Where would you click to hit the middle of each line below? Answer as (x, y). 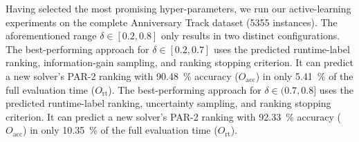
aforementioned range (51, 35)
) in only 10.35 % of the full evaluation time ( (120, 130)
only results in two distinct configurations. (250, 35)
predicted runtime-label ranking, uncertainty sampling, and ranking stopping (168, 103)
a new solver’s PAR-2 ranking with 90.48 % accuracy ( (122, 75)
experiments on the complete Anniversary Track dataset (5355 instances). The (172, 22)
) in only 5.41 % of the (304, 75)
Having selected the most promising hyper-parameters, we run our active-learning (178, 8)
